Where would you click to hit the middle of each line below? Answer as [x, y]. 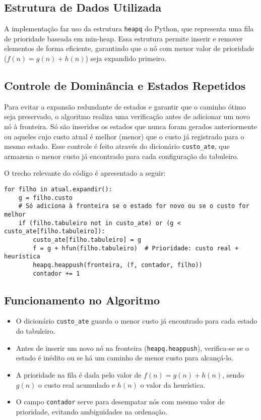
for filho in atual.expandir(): [58, 190]
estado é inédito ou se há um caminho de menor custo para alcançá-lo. [124, 358]
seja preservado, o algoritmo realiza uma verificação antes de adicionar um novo [127, 116]
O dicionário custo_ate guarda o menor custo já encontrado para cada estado [137, 321]
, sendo [233, 374]
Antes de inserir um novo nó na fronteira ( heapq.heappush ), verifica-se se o [132, 348]
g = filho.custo [46, 198]
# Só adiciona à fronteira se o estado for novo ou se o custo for [134, 206]
